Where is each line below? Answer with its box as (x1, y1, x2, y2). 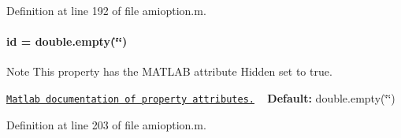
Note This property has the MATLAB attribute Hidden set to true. (6, 63, 332, 80)
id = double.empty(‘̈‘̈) (6, 33, 128, 50)
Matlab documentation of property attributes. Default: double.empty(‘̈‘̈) (6, 89, 395, 106)
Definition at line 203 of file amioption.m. (6, 116, 206, 132)
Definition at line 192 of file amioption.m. (6, 2, 206, 18)
